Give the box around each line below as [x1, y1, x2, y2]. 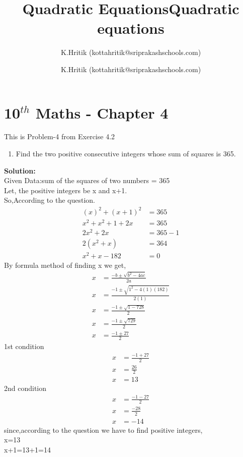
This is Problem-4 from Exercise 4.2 [4, 131, 115, 142]
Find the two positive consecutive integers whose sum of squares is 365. [16, 148, 236, 159]
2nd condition [4, 383, 47, 393]
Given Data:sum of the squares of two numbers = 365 [4, 175, 170, 186]
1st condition [4, 341, 44, 352]
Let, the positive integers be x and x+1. [4, 185, 127, 195]
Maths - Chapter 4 [35, 102, 169, 123]
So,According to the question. [4, 195, 95, 205]
